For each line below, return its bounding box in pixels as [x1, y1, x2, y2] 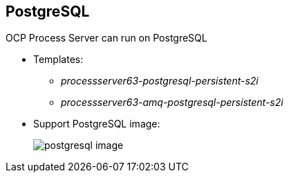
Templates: [33, 53, 84, 66]
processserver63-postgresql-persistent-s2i [61, 75, 259, 87]
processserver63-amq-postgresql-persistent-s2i [61, 96, 283, 109]
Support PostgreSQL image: [33, 118, 160, 130]
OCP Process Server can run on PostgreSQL [6, 32, 207, 44]
